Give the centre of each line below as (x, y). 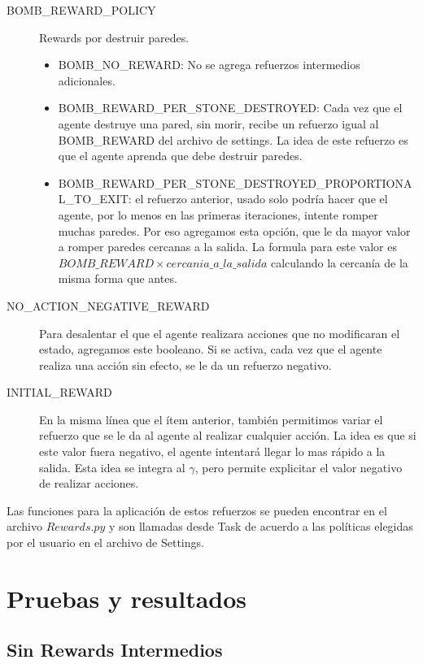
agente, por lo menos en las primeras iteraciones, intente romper (218, 214)
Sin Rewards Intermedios (115, 650)
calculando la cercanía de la (339, 262)
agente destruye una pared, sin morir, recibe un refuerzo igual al (218, 123)
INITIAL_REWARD (59, 392)
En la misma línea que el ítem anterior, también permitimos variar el (211, 419)
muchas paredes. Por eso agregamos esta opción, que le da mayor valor (234, 230)
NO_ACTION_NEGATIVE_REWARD (108, 305)
